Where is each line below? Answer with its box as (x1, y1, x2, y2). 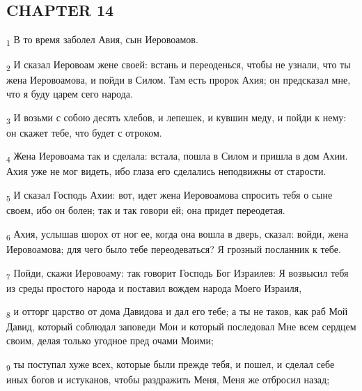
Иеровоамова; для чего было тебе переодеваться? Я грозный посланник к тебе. (6, 241, 341, 256)
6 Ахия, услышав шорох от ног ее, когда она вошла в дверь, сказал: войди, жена (6, 226, 349, 243)
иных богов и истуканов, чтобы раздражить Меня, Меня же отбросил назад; (6, 371, 330, 386)
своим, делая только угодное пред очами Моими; (6, 332, 214, 347)
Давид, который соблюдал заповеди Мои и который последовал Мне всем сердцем (6, 319, 356, 334)
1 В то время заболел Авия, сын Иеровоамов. (6, 32, 198, 48)
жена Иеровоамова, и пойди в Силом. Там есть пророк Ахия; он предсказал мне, (6, 72, 351, 87)
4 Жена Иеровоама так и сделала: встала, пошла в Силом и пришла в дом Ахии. (6, 148, 348, 165)
